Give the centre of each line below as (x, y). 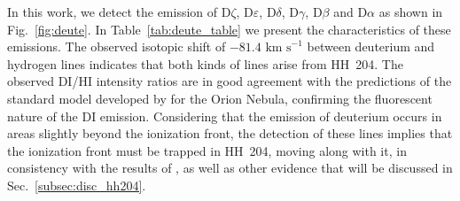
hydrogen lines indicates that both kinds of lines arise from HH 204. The (205, 63)
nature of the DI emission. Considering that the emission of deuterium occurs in (225, 116)
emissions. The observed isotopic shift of (117, 46)
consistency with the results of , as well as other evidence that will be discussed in (230, 168)
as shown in (411, 12)
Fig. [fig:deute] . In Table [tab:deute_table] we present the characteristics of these (229, 29)
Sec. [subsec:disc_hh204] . (77, 185)
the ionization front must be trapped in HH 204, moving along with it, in (207, 150)
